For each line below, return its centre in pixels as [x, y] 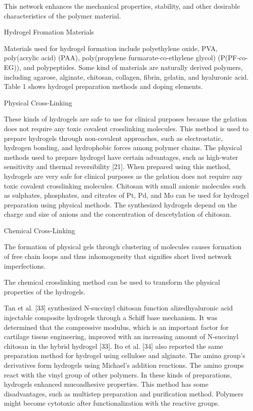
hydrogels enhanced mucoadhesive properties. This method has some [106, 384]
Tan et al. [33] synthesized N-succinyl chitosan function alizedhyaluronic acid [118, 308]
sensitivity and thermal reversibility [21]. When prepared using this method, [117, 166]
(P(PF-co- [233, 58]
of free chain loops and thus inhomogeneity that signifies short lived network [118, 256]
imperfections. [25, 265]
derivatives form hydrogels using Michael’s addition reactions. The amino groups [124, 365]
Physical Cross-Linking [38, 102]
